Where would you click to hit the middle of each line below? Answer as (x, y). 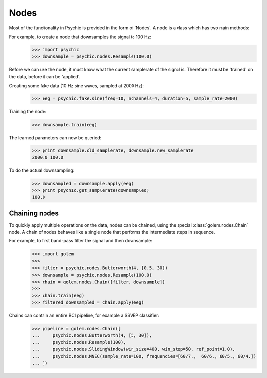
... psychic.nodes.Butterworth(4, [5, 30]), (92, 335)
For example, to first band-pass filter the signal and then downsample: (81, 241)
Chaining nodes (34, 213)
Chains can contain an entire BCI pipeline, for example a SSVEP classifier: (84, 315)
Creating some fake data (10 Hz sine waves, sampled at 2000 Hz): (77, 86)
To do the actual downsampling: (42, 170)
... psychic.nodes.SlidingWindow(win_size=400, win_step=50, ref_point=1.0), (134, 349)
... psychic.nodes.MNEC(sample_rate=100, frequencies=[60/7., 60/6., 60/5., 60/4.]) (144, 356)
